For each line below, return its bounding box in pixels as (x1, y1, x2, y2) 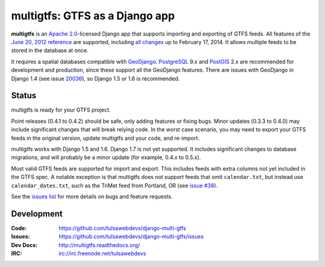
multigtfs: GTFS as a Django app (11, 9, 175, 22)
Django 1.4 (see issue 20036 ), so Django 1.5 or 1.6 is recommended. (11, 75, 180, 82)
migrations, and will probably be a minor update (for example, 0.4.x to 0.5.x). (11, 154, 201, 161)
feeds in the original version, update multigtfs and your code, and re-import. (11, 134, 200, 142)
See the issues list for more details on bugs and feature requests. (11, 193, 173, 200)
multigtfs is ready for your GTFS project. (11, 106, 111, 114)
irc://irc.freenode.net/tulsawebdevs (58, 250, 147, 257)
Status (11, 90, 37, 101)
